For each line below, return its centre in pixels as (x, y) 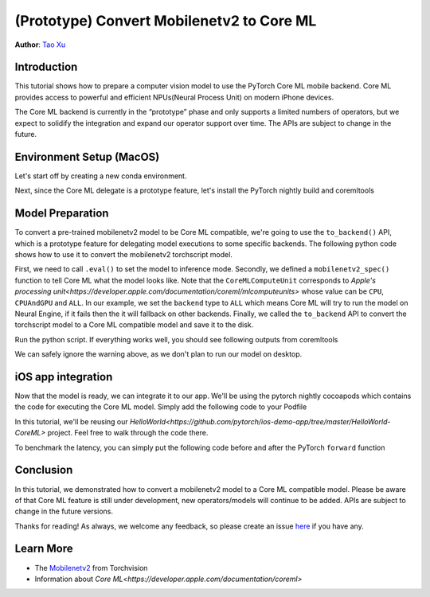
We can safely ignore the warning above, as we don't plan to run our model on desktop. (158, 354)
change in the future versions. (64, 511)
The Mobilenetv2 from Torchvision (91, 568)
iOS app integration (64, 377)
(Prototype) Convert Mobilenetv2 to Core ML (166, 21)
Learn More (44, 549)
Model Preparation (62, 214)
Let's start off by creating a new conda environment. (101, 176)
